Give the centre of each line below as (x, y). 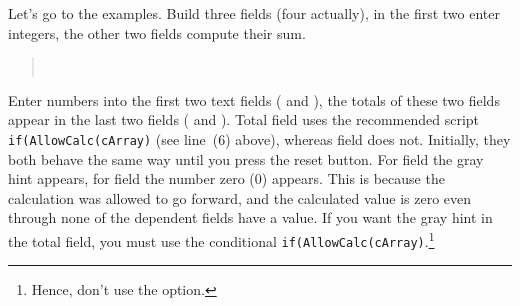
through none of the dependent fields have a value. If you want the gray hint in (250, 217)
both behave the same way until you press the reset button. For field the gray (246, 158)
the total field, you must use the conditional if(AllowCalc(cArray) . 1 (221, 239)
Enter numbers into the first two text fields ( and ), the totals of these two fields (254, 99)
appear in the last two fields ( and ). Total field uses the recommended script (244, 119)
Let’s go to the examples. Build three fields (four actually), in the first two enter (254, 13)
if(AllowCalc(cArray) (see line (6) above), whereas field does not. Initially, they (259, 138)
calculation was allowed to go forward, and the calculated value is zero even (240, 197)
